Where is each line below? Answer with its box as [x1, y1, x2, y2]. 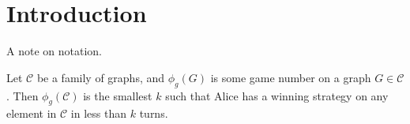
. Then [6, 87, 39, 103]
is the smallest [83, 87, 152, 103]
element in [6, 105, 57, 122]
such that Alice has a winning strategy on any [165, 87, 389, 103]
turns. [139, 105, 168, 122]
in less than [70, 105, 127, 122]
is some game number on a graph [210, 69, 371, 85]
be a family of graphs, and [36, 69, 165, 85]
